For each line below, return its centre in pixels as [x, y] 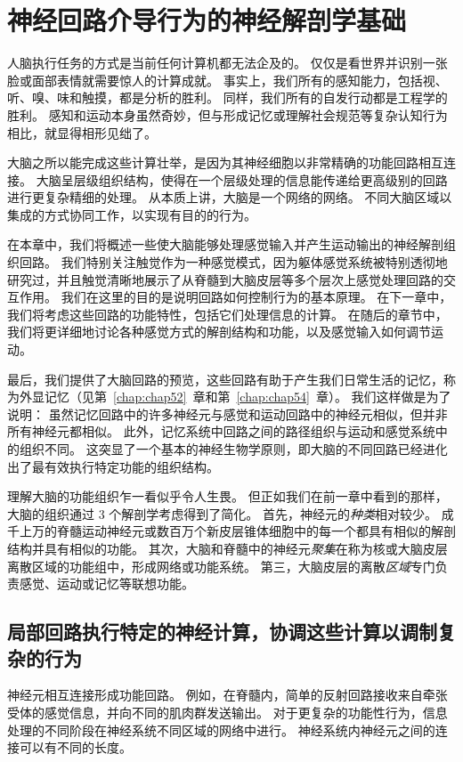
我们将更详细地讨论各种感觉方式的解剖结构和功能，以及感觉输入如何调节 [219, 332]
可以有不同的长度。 [75, 747]
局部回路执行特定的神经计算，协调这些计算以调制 [222, 632]
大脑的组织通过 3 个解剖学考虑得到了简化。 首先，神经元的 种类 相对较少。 [222, 513]
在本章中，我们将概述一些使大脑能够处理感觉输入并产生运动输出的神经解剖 [225, 244]
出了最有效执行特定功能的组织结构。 [113, 466]
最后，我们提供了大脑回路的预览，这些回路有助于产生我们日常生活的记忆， [225, 379]
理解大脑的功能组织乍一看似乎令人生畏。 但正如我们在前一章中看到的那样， [227, 496]
